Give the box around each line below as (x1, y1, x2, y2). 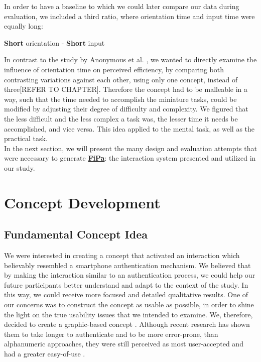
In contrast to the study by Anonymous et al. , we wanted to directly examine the (4, 54, 257, 65)
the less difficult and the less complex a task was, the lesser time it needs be (4, 113, 238, 124)
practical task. (4, 133, 48, 144)
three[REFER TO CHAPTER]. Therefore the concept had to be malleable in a (4, 84, 248, 94)
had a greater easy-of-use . (4, 348, 85, 359)
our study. (4, 162, 35, 173)
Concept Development (4, 192, 161, 212)
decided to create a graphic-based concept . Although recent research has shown (4, 319, 250, 329)
